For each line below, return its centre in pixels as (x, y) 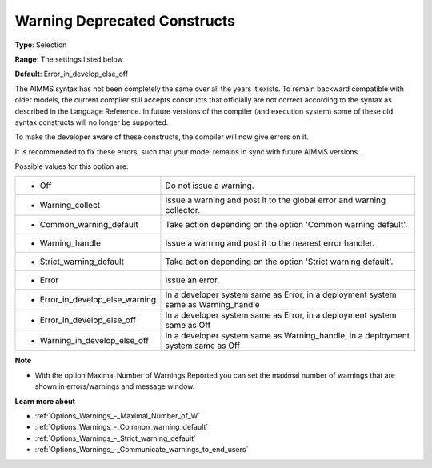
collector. (182, 210)
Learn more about (45, 401)
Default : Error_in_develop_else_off (71, 74)
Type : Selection (41, 45)
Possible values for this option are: (72, 166)
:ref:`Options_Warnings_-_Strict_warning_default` (115, 438)
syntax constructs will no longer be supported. (92, 122)
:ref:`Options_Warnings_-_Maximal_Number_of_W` (118, 416)
